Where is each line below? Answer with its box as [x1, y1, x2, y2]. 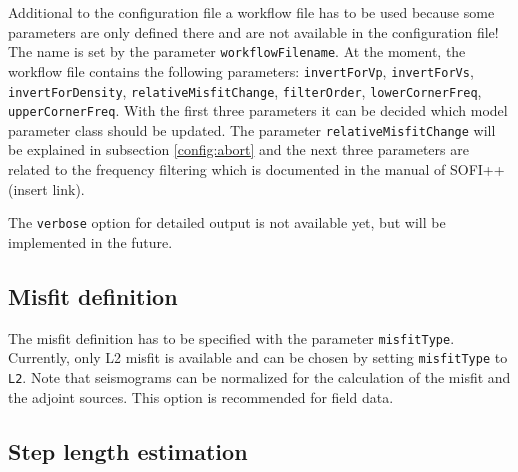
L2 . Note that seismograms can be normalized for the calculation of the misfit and [8, 367, 511, 388]
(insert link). [8, 178, 85, 199]
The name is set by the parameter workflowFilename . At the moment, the [8, 41, 466, 62]
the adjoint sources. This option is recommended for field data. [8, 386, 394, 407]
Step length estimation [8, 435, 248, 466]
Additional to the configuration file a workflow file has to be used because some [8, 2, 495, 22]
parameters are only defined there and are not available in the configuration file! [8, 21, 499, 42]
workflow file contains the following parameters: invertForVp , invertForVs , [8, 60, 474, 81]
